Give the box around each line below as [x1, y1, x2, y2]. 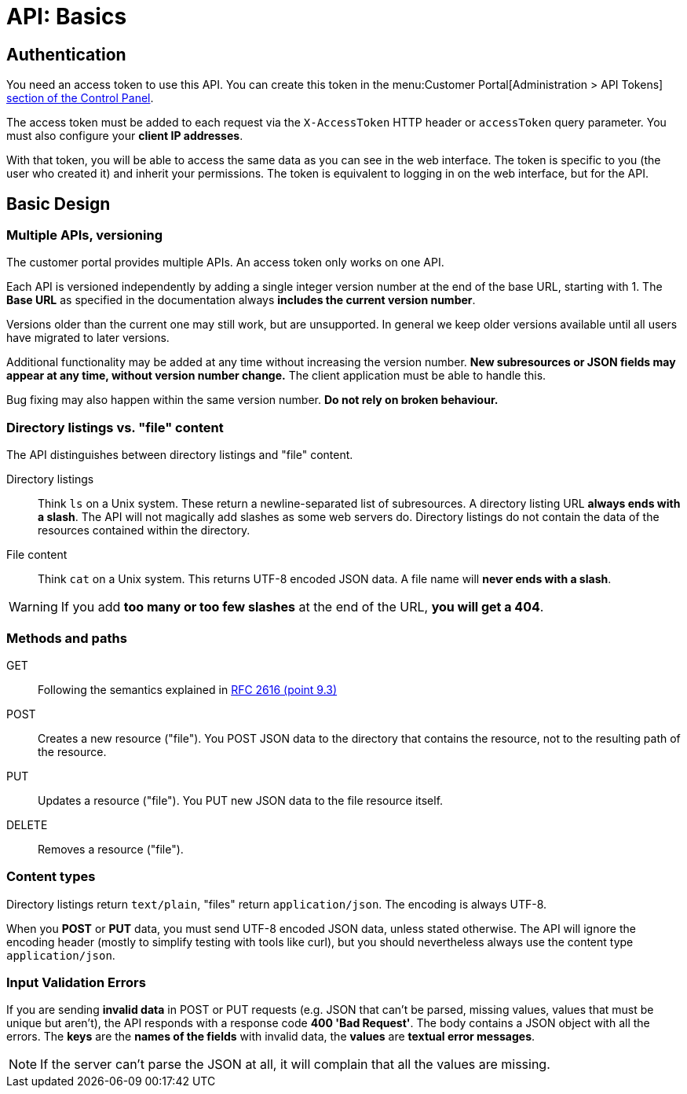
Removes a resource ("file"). [38, 842, 184, 856]
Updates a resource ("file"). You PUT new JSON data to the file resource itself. [38, 793, 444, 807]
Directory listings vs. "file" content [6, 419, 224, 435]
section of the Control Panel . [6, 91, 154, 105]
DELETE [6, 817, 48, 832]
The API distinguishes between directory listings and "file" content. [6, 448, 353, 462]
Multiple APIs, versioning [6, 227, 163, 244]
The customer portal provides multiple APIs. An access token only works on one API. [6, 255, 444, 270]
